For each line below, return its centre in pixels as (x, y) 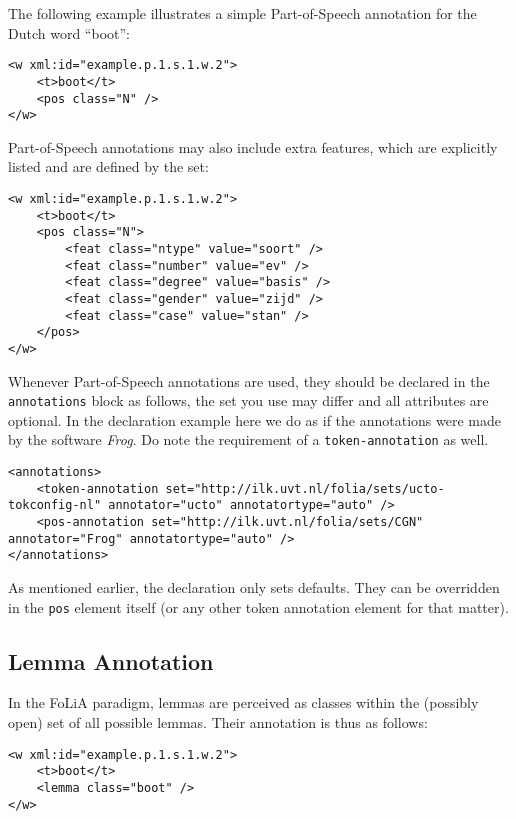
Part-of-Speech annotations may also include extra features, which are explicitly (253, 146)
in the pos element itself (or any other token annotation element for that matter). (258, 606)
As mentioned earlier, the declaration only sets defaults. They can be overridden (254, 587)
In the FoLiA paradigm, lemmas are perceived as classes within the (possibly (243, 702)
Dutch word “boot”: (69, 32)
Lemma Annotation (111, 660)
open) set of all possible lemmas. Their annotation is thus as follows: (218, 722)
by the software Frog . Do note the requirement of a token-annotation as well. (248, 439)
